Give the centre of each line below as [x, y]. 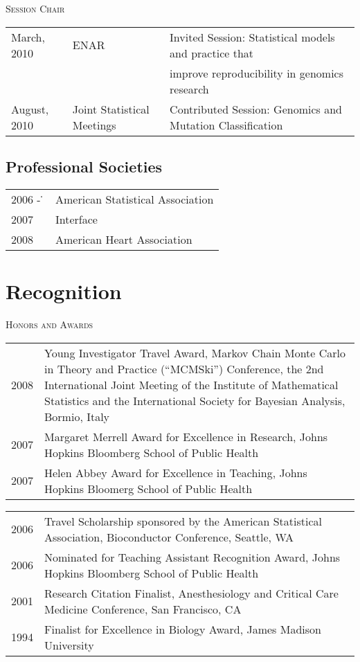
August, [30, 109]
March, [28, 37]
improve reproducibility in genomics [256, 73]
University [69, 645]
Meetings [94, 125]
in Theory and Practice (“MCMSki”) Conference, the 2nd [184, 368]
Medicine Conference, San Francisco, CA [143, 609]
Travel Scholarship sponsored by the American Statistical [183, 521]
